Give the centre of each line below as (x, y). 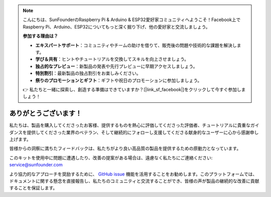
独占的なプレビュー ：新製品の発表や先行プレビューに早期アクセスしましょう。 (116, 66)
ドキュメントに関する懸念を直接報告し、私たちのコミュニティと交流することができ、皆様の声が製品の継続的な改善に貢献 (134, 181)
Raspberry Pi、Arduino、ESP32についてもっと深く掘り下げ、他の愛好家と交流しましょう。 (116, 27)
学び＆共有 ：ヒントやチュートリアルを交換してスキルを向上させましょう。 (112, 59)
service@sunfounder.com (36, 165)
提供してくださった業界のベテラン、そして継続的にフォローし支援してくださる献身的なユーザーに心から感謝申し (143, 132)
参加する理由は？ (40, 36)
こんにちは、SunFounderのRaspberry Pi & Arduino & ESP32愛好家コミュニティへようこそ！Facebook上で (132, 20)
